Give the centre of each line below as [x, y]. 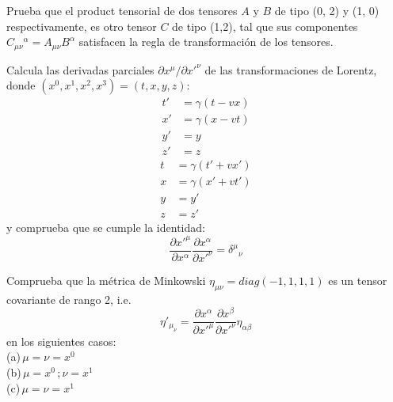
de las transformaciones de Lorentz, [291, 69]
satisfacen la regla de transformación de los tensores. [206, 42]
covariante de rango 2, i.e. [69, 299]
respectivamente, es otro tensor [82, 26]
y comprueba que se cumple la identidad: [106, 228]
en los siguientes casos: [61, 341]
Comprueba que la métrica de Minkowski [106, 280]
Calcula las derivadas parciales [80, 69]
